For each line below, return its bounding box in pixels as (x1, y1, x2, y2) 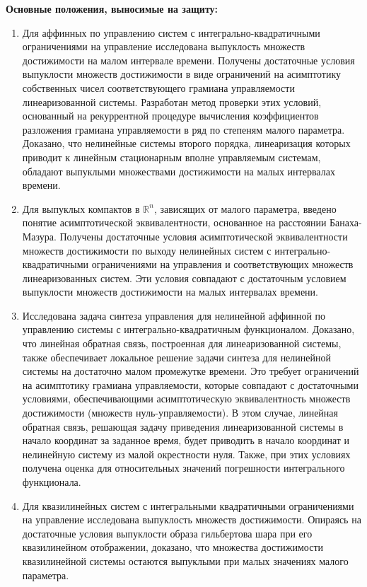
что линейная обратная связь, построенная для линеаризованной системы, (22, 336, 342, 351)
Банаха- (330, 215, 362, 230)
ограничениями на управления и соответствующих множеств (91, 257, 354, 272)
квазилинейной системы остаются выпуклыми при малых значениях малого (22, 553, 349, 568)
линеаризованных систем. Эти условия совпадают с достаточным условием (22, 270, 346, 285)
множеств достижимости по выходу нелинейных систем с (22, 243, 272, 257)
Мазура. (22, 228, 57, 243)
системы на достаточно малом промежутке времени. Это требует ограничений (22, 364, 359, 378)
